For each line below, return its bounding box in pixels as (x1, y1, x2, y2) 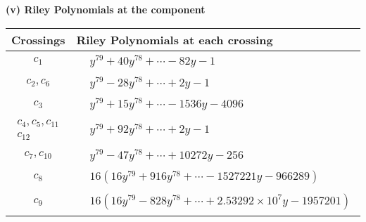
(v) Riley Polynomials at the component (6, 2, 206, 16)
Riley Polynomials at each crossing (76, 31, 273, 48)
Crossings (11, 31, 65, 48)
